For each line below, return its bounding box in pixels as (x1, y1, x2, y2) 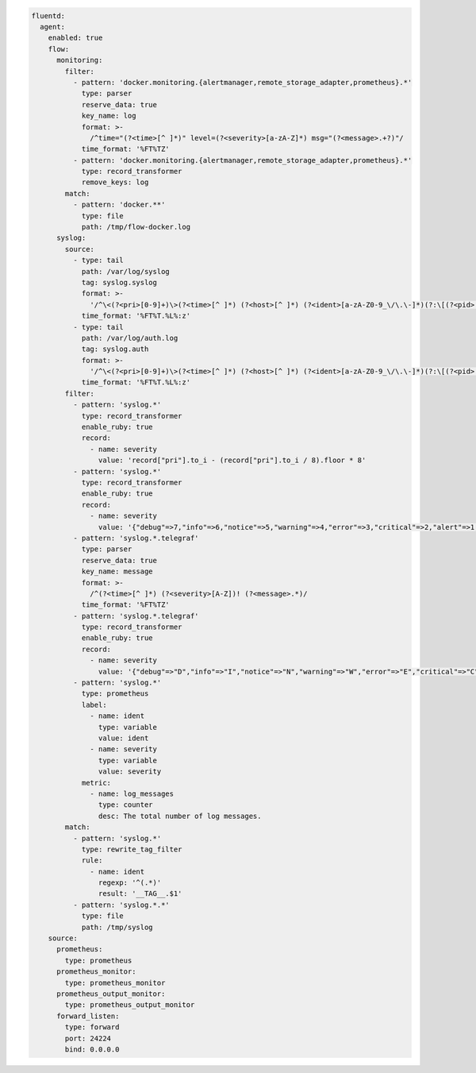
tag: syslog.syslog (81, 278, 158, 287)
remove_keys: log (81, 178, 149, 187)
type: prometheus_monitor (64, 978, 166, 987)
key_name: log (81, 111, 136, 121)
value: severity (98, 767, 162, 776)
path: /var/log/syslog (81, 267, 170, 276)
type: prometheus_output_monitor (64, 1001, 195, 1009)
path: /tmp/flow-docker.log (81, 222, 190, 232)
